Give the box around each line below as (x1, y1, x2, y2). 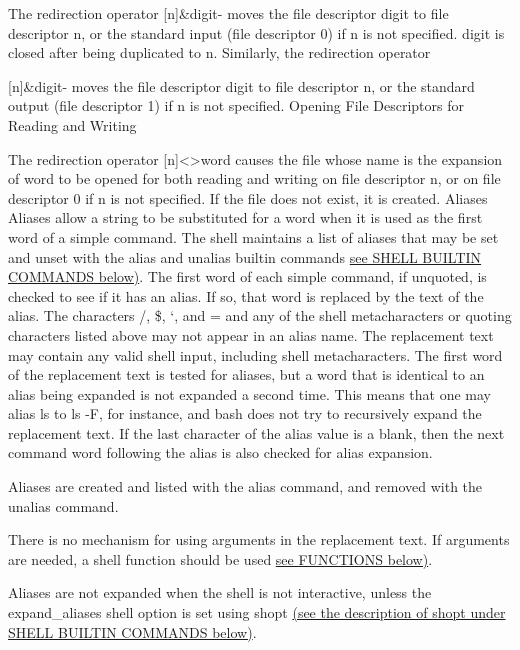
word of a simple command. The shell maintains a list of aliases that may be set (8, 226, 499, 247)
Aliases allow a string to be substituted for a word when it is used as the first (8, 207, 483, 228)
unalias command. (8, 495, 119, 516)
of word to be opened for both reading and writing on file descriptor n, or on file (8, 168, 501, 189)
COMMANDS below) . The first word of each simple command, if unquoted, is (8, 266, 487, 287)
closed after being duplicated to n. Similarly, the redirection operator (8, 42, 431, 63)
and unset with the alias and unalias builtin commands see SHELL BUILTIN (8, 246, 482, 267)
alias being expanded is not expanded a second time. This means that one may (8, 383, 491, 404)
